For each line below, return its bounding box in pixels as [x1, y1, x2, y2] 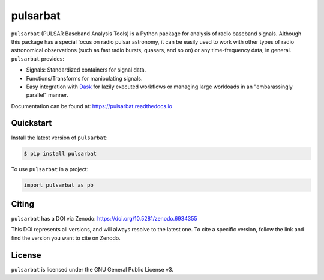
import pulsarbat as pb [23, 181, 94, 189]
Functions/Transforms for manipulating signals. [26, 75, 143, 82]
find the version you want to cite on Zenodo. [11, 234, 121, 242]
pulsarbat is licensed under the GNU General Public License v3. [11, 266, 174, 273]
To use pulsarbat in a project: [11, 165, 89, 172]
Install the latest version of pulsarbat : [11, 134, 108, 141]
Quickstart [11, 118, 52, 129]
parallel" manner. [26, 91, 68, 99]
